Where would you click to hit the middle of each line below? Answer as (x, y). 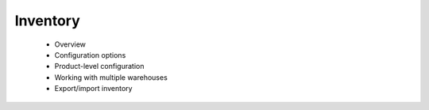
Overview (70, 44)
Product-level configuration (99, 66)
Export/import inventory (93, 89)
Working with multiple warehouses (111, 77)
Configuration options (90, 55)
